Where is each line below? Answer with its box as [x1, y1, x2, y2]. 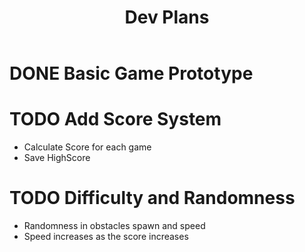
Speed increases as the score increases [23, 231, 189, 243]
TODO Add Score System [9, 108, 222, 131]
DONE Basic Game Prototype [9, 62, 254, 85]
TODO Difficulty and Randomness [9, 187, 296, 210]
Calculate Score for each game [23, 141, 152, 153]
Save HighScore [23, 152, 91, 164]
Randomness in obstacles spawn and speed [23, 220, 206, 232]
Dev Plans [124, 6, 210, 29]
